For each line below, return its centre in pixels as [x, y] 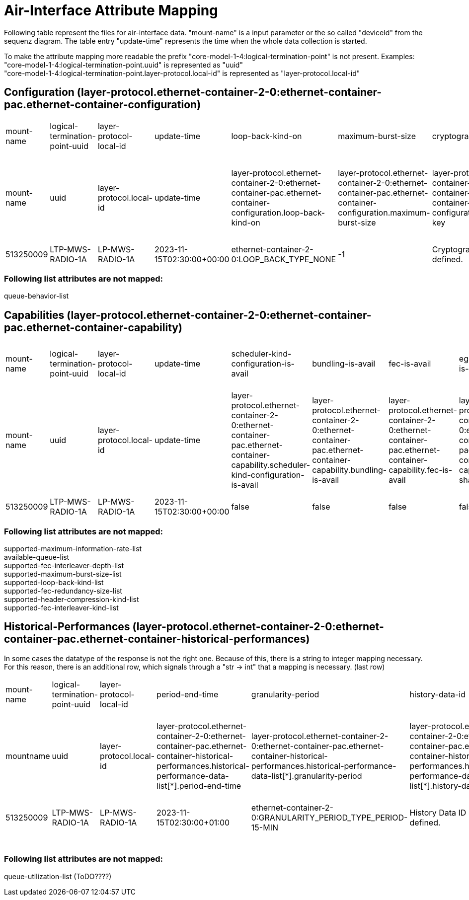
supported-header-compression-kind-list [72, 599]
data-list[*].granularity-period [307, 776]
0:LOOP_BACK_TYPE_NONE [284, 259]
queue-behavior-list [37, 296]
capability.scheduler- [271, 465]
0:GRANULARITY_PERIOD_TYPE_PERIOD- [329, 817]
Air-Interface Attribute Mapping [111, 10]
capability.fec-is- [421, 470]
